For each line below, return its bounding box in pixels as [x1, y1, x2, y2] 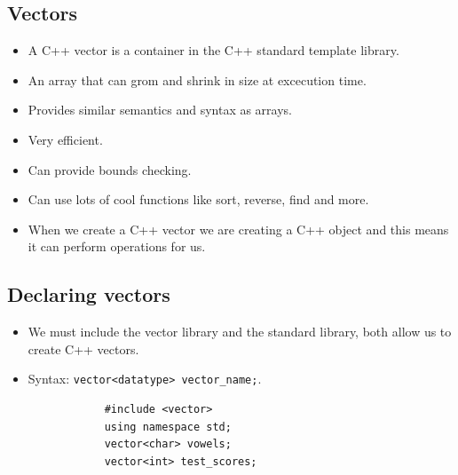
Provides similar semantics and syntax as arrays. [28, 100, 293, 119]
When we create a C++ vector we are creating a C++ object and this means [28, 219, 449, 238]
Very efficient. [28, 130, 103, 148]
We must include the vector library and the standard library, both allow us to [28, 322, 452, 341]
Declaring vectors [7, 281, 170, 308]
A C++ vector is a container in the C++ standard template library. [28, 41, 399, 59]
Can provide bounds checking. [28, 160, 192, 178]
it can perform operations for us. [28, 237, 206, 256]
